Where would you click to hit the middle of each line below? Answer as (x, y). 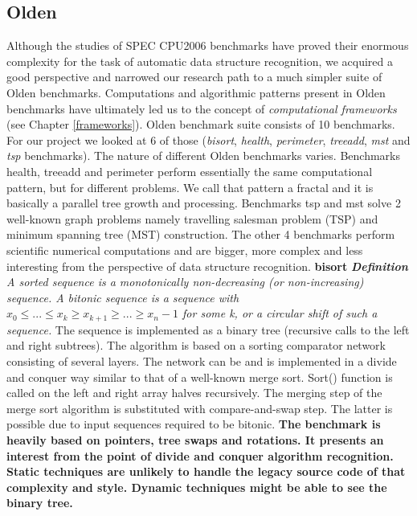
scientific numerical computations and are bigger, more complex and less (185, 250)
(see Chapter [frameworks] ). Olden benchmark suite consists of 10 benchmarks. (201, 124)
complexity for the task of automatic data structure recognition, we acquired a (200, 61)
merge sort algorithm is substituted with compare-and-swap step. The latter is (200, 408)
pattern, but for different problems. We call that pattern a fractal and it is (190, 187)
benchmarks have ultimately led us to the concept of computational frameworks (202, 108)
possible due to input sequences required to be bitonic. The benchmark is (194, 424)
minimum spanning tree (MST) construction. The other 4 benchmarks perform (201, 234)
